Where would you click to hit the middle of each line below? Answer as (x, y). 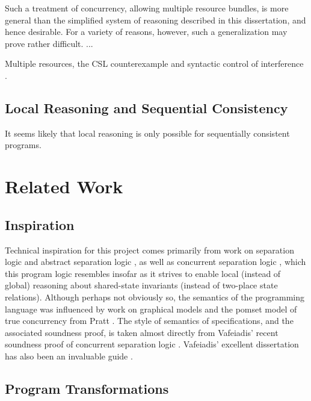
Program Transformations (87, 388)
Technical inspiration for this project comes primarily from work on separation (149, 250)
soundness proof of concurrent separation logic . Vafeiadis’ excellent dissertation (152, 344)
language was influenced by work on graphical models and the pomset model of (151, 309)
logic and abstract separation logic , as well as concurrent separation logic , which (155, 262)
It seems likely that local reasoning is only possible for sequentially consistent (147, 133)
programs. (23, 145)
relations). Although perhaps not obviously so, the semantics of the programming (155, 297)
